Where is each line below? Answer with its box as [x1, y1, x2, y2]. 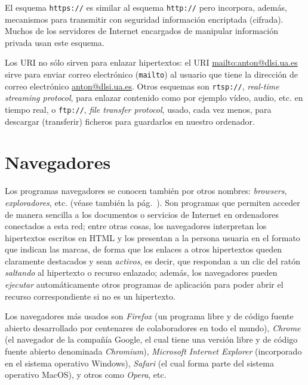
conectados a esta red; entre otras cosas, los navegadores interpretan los [5, 220, 267, 232]
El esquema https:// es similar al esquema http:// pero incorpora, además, [5, 1, 287, 13]
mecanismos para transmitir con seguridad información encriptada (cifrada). [5, 13, 284, 25]
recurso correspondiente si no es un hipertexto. [5, 289, 175, 302]
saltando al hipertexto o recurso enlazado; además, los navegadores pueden [5, 266, 278, 279]
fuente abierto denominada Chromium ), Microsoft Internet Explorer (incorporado [5, 345, 302, 358]
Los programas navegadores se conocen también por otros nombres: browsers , [5, 184, 287, 197]
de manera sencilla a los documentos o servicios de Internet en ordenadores [5, 208, 279, 220]
